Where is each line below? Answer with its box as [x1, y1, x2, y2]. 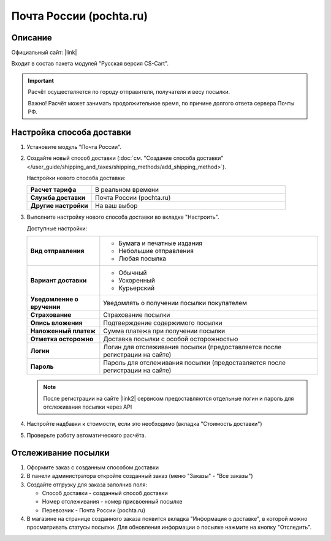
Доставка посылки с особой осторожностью [103, 335, 238, 343]
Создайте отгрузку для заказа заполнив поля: [26, 481, 147, 488]
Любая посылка [118, 254, 167, 263]
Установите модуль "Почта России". [26, 143, 122, 150]
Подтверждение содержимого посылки [103, 319, 223, 327]
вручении [30, 303, 61, 311]
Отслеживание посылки [11, 447, 110, 458]
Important [28, 77, 55, 84]
